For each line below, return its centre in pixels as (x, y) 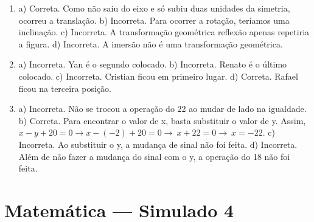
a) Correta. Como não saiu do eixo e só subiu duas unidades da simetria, (154, 8)
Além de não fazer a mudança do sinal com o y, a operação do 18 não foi (154, 156)
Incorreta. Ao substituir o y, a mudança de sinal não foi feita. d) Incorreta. (158, 144)
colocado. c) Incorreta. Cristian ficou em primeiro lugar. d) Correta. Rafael (158, 76)
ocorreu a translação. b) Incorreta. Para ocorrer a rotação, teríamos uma (154, 20)
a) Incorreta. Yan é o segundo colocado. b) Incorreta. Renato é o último (153, 64)
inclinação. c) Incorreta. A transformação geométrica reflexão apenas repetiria (164, 32)
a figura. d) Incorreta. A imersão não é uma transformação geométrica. (151, 43)
